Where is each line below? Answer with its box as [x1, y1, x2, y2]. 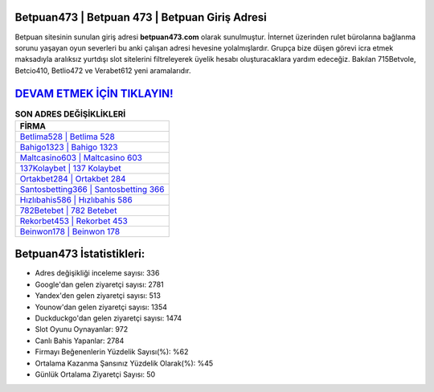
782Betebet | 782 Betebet [19, 205, 117, 216]
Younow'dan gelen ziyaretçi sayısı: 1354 [35, 302, 168, 312]
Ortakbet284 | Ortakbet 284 [19, 173, 126, 184]
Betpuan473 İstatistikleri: [14, 247, 145, 261]
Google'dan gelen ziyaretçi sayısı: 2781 [35, 280, 164, 289]
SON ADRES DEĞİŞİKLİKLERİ [14, 108, 126, 120]
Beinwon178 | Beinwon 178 [19, 226, 121, 237]
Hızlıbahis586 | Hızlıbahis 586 [19, 194, 133, 205]
